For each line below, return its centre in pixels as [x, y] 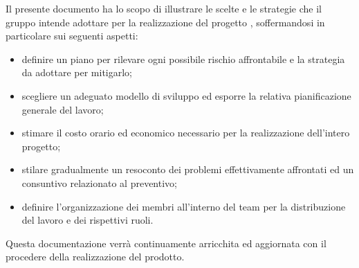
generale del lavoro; [63, 109]
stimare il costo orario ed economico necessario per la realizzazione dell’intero [186, 133]
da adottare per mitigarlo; [77, 72]
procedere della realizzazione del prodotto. [95, 257]
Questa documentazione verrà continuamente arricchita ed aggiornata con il [166, 243]
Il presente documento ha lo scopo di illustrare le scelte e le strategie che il [164, 8]
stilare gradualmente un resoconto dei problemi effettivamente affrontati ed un [188, 169]
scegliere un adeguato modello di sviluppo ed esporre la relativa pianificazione [186, 95]
